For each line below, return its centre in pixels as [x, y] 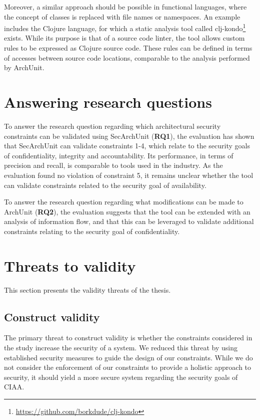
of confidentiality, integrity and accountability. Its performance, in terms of [119, 155]
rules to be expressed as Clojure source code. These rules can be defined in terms [128, 48]
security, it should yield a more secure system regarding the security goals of [121, 377]
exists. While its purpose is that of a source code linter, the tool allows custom [124, 38]
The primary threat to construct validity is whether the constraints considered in [128, 338]
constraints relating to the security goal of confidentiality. [92, 231]
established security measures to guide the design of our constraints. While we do [128, 357]
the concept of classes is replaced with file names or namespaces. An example [122, 16]
